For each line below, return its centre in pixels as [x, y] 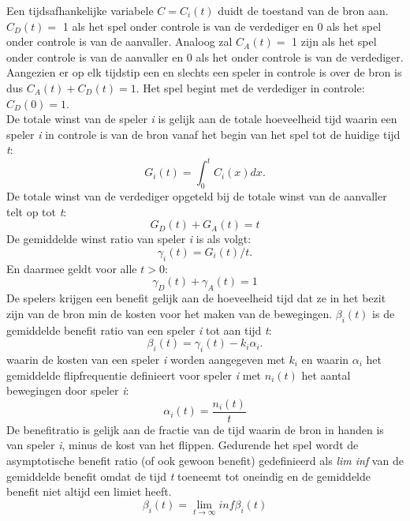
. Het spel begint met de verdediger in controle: [250, 87]
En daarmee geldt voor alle [72, 268]
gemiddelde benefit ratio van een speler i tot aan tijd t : [139, 330]
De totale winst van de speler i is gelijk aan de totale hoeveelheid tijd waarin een [202, 119]
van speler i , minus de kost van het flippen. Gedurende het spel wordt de [183, 445]
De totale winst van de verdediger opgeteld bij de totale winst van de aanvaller [197, 196]
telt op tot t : [37, 211]
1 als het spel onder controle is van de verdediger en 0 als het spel [222, 26]
